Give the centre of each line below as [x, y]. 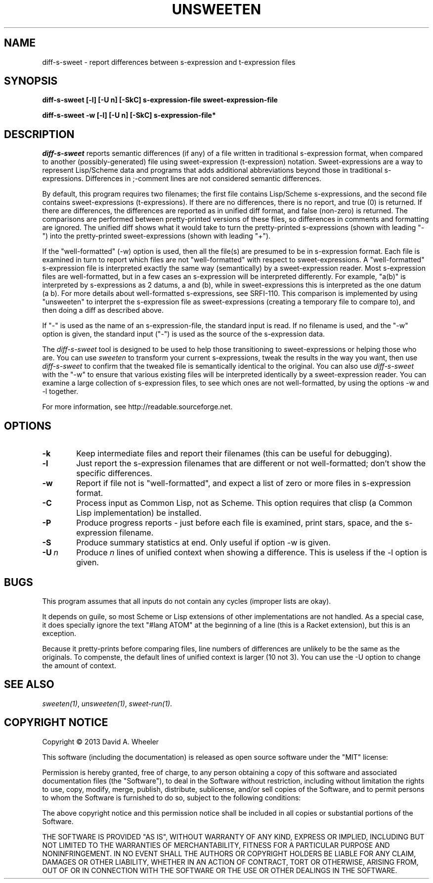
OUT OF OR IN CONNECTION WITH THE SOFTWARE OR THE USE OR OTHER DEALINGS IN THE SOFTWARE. [220, 870]
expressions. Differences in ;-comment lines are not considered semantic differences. [182, 179]
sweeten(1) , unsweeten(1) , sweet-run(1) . [107, 703]
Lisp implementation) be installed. [139, 513]
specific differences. [114, 473]
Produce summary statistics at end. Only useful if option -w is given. [203, 543]
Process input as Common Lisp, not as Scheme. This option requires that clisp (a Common [244, 503]
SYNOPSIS [31, 81]
